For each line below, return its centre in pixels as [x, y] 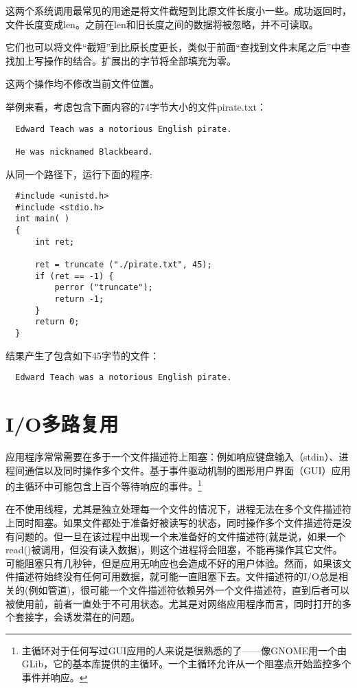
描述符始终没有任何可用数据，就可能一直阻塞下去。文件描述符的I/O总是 [176, 576]
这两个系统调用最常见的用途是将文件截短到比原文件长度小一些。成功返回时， [178, 10]
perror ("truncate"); [104, 288]
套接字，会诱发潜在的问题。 [77, 617]
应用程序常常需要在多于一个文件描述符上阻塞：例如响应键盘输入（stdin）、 [172, 457]
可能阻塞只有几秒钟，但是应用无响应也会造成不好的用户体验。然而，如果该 [174, 563]
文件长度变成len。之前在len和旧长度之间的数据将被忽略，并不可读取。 [162, 24]
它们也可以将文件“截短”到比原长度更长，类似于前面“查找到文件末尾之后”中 [173, 47]
